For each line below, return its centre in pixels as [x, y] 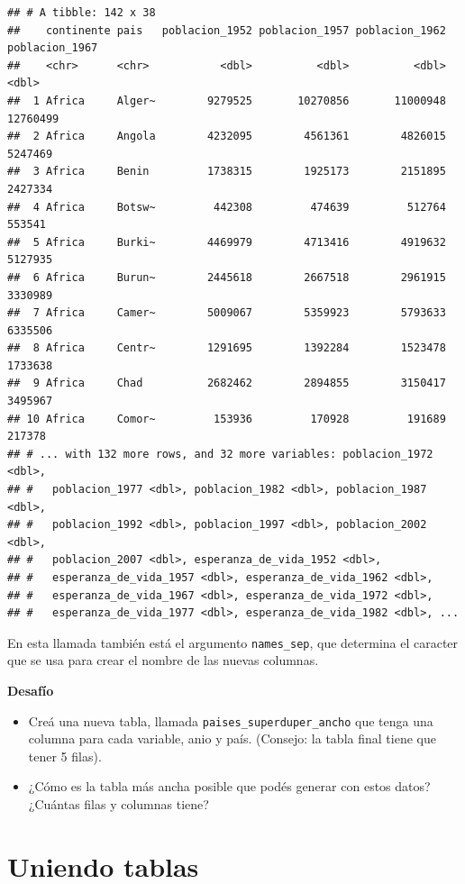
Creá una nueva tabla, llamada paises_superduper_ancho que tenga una [231, 720]
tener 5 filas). [65, 756]
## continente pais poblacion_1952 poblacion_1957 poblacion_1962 [227, 30]
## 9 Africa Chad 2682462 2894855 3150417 [227, 383]
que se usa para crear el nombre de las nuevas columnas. [163, 660]
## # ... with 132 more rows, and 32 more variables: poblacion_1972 [220, 454]
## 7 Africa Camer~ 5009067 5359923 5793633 [227, 313]
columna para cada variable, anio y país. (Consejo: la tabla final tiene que [232, 738]
